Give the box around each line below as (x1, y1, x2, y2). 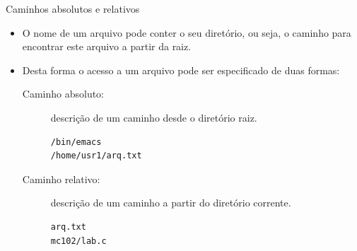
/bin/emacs (50, 136, 102, 147)
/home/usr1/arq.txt (50, 151, 142, 161)
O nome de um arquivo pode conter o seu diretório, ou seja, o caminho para (22, 25, 351, 40)
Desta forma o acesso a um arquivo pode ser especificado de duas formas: (22, 62, 340, 77)
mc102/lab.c (50, 235, 107, 246)
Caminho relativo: (22, 171, 100, 186)
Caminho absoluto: (22, 86, 105, 101)
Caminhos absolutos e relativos (6, 1, 140, 16)
